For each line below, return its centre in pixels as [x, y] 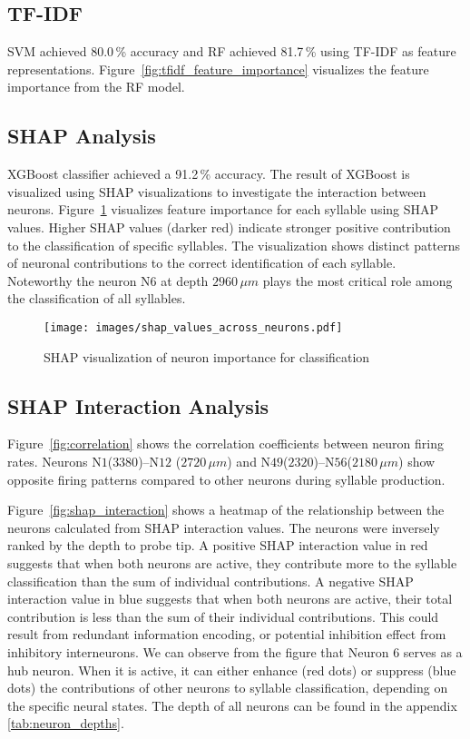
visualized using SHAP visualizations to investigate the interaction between [217, 191]
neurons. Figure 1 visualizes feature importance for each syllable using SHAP [223, 209]
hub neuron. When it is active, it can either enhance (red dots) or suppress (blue [232, 670]
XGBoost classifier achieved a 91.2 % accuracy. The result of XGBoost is [209, 174]
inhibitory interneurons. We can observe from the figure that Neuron [198, 651]
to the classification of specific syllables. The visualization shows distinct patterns [234, 245]
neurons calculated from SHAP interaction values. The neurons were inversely [224, 527]
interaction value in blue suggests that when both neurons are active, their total [230, 599]
